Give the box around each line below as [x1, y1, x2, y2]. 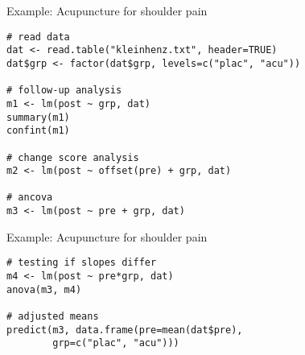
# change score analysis [6, 151, 139, 163]
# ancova [6, 192, 53, 204]
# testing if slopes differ [6, 257, 157, 269]
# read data [6, 31, 70, 43]
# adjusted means [6, 311, 99, 322]
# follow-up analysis [6, 85, 122, 97]
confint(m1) [6, 125, 70, 137]
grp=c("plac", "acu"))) [52, 337, 179, 349]
